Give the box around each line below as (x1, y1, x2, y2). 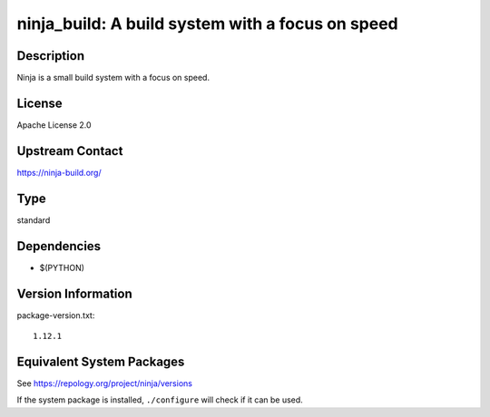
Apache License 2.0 (16, 119, 92, 131)
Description (16, 48, 85, 63)
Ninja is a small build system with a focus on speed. (16, 73, 211, 83)
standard (16, 214, 51, 226)
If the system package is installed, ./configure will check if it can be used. (16, 394, 303, 405)
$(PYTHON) (39, 262, 85, 273)
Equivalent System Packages (16, 354, 185, 369)
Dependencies (16, 238, 102, 254)
